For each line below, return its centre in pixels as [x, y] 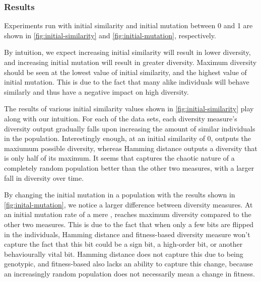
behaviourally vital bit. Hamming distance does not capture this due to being [124, 254]
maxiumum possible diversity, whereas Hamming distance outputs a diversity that [131, 148]
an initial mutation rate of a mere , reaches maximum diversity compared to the [128, 214]
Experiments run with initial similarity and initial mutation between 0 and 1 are [128, 25]
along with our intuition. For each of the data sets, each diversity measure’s [121, 118]
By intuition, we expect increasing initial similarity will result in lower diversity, [127, 52]
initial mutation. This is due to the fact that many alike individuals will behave [127, 82]
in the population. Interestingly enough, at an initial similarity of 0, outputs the [127, 138]
